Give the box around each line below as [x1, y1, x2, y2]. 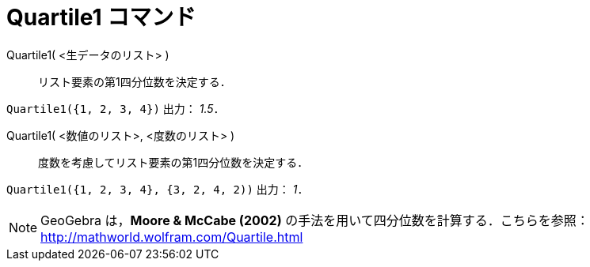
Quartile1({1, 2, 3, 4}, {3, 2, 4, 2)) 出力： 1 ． [6, 182, 309, 196]
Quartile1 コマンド [6, 4, 196, 31]
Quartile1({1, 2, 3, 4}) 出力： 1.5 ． [6, 101, 225, 115]
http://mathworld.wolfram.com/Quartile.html [40, 228, 303, 245]
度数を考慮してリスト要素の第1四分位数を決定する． [38, 155, 309, 169]
